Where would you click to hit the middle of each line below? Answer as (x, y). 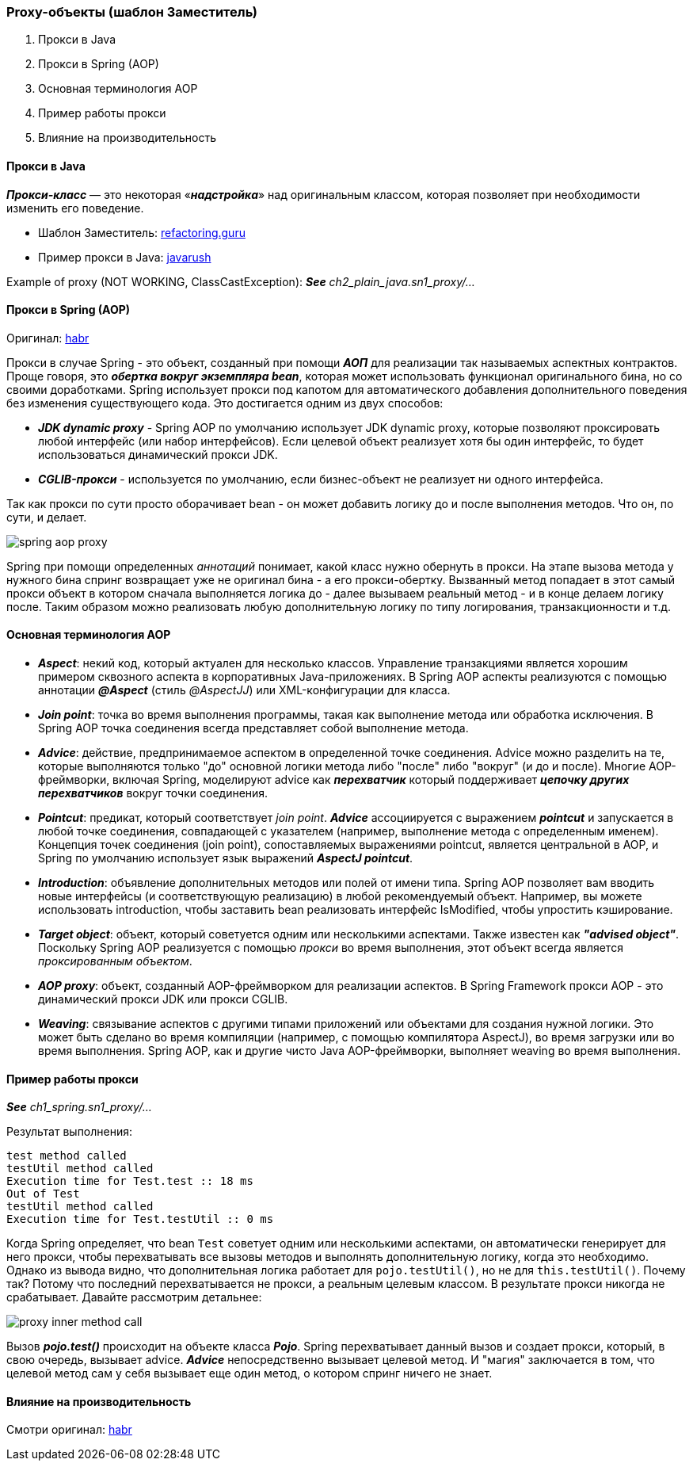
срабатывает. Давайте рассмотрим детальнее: (134, 1297)
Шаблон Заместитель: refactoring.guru (142, 232)
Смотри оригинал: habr (69, 1430)
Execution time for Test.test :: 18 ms (130, 1181)
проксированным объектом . (115, 961)
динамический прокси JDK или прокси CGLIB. (163, 999)
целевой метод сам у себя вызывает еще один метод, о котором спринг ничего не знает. (249, 1373)
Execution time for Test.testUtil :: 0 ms (140, 1219)
